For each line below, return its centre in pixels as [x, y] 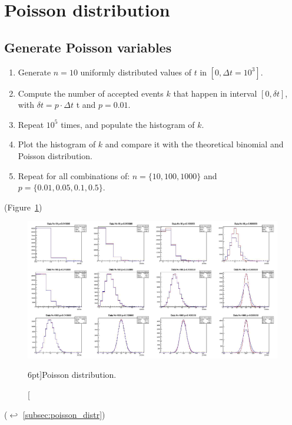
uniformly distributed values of [136, 72]
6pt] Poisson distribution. [72, 375]
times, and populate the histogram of [128, 124]
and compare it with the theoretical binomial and [194, 144]
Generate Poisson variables [88, 47]
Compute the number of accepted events [91, 93]
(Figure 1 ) [23, 207]
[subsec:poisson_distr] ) [64, 414]
